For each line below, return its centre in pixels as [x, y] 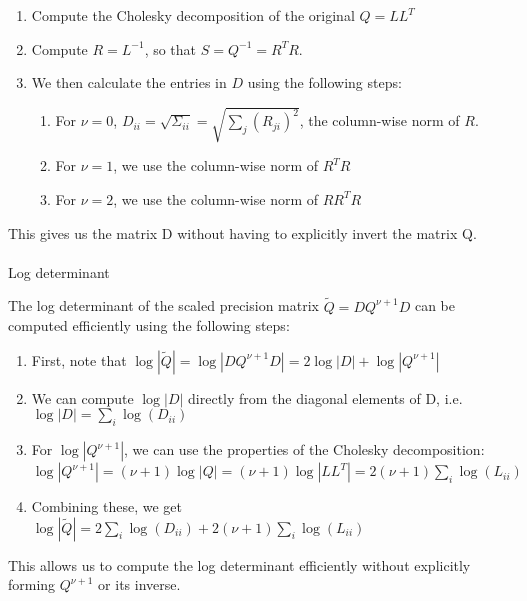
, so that [170, 48]
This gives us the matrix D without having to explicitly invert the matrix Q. [242, 232]
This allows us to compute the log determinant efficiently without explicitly [239, 564]
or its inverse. [139, 584]
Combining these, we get [106, 506]
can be [434, 305]
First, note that [79, 359]
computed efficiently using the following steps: [149, 325]
